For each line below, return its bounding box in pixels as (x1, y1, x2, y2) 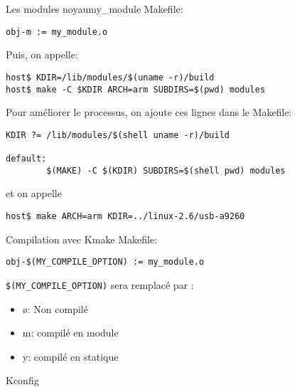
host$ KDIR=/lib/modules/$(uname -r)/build (6, 72, 215, 83)
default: (6, 154, 47, 164)
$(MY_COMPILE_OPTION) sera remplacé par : (6, 277, 194, 292)
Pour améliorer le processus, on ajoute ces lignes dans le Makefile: (6, 105, 292, 120)
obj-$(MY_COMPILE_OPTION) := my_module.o (6, 257, 205, 267)
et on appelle (6, 186, 62, 201)
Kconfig (6, 373, 39, 388)
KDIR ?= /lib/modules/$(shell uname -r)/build (6, 129, 229, 140)
